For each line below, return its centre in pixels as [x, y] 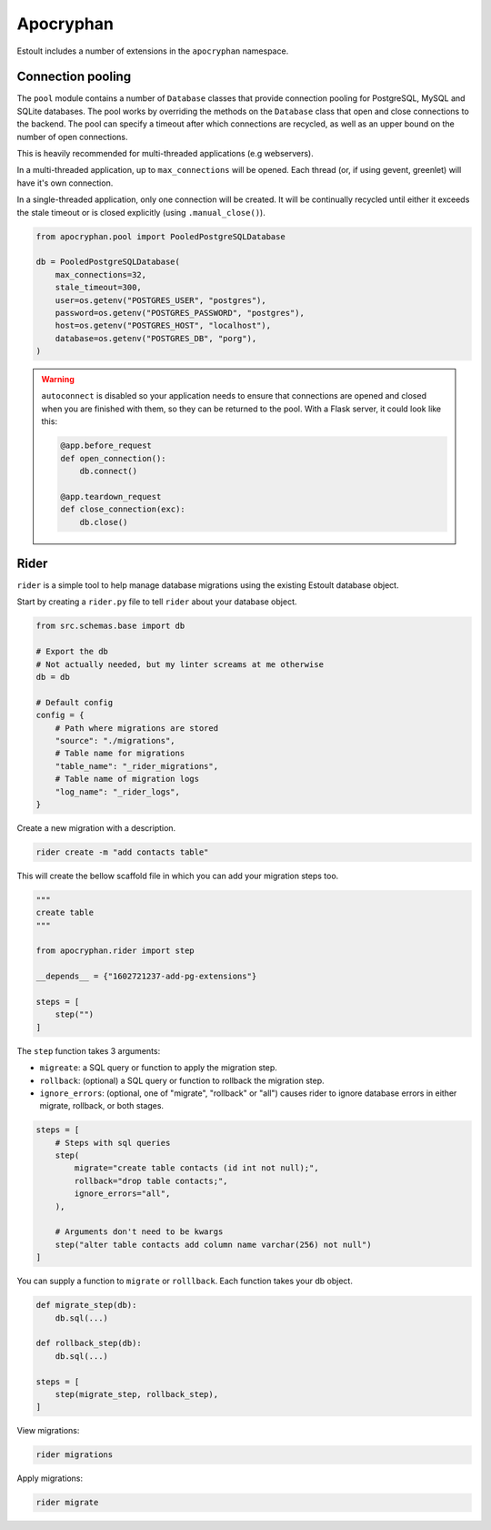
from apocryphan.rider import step [115, 951]
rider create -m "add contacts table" [122, 852]
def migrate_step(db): [86, 1305]
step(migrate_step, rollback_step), [136, 1394]
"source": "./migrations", [115, 740]
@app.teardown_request [111, 496]
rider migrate [67, 1503]
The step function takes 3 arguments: [89, 1050]
